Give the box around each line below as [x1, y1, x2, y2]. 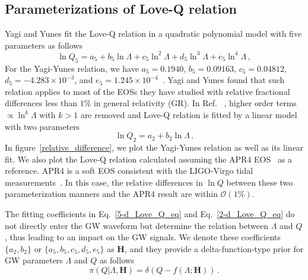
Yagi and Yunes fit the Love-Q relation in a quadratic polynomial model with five [5, 27, 302, 40]
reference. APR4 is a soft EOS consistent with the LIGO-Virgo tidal [5, 164, 253, 177]
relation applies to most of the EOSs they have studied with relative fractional [5, 85, 290, 97]
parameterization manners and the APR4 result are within [5, 187, 218, 200]
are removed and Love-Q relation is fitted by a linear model [80, 109, 297, 121]
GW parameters [5, 254, 63, 266]
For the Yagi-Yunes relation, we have [5, 62, 139, 74]
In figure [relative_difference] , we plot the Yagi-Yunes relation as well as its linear [5, 141, 304, 154]
